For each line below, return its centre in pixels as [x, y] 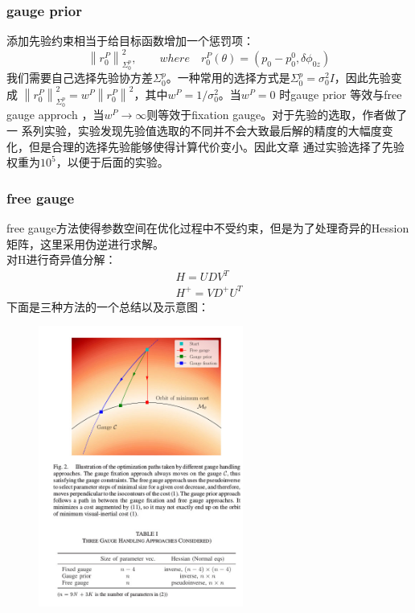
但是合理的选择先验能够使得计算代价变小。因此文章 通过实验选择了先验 [216, 146]
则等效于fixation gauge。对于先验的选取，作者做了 [277, 115]
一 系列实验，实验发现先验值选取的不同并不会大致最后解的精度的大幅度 [194, 130]
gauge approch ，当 [55, 115]
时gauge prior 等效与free [341, 94]
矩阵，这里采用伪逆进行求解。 [85, 243]
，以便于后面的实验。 [112, 162]
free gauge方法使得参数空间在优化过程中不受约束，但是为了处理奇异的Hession [208, 228]
